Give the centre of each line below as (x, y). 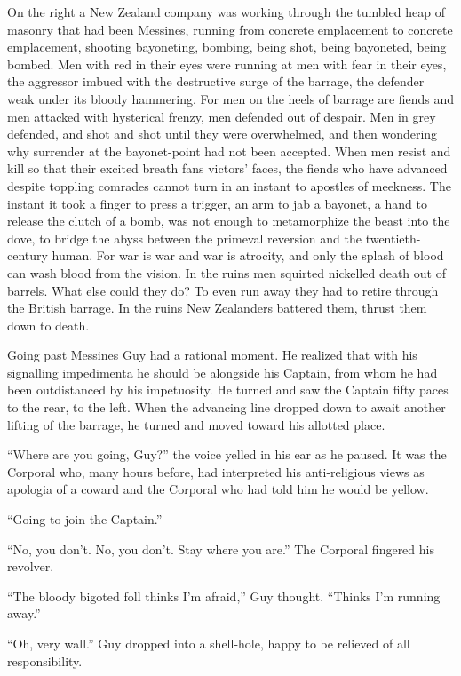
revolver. (31, 566)
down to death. (48, 325)
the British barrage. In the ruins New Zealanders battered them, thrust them (217, 308)
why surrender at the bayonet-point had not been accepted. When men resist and (229, 151)
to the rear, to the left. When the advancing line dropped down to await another (227, 407)
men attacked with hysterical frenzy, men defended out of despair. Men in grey (222, 116)
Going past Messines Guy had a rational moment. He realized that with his (212, 355)
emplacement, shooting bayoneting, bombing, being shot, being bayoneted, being (227, 47)
